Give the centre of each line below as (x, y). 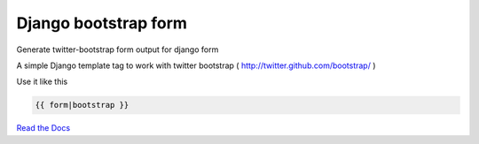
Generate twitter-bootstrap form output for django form (118, 49)
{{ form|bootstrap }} (82, 105)
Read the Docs (43, 128)
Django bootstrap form (102, 23)
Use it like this (42, 82)
